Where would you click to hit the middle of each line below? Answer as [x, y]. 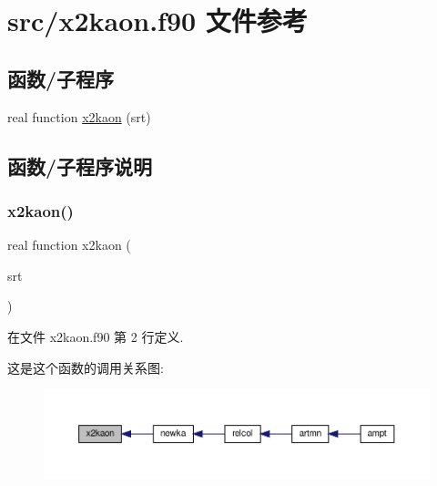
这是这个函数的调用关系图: [86, 367]
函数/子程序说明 [80, 165]
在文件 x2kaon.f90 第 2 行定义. [96, 336]
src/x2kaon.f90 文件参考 [158, 21]
